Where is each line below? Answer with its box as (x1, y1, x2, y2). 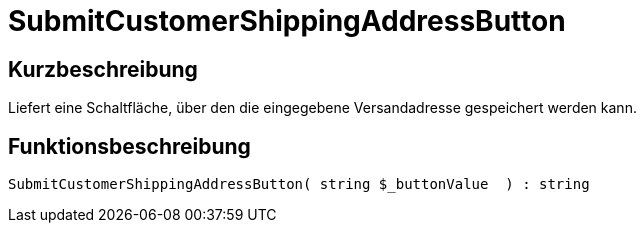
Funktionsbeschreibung (8, 133, 251, 159)
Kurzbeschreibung (8, 56, 198, 82)
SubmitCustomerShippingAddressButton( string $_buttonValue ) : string (8, 176, 590, 193)
